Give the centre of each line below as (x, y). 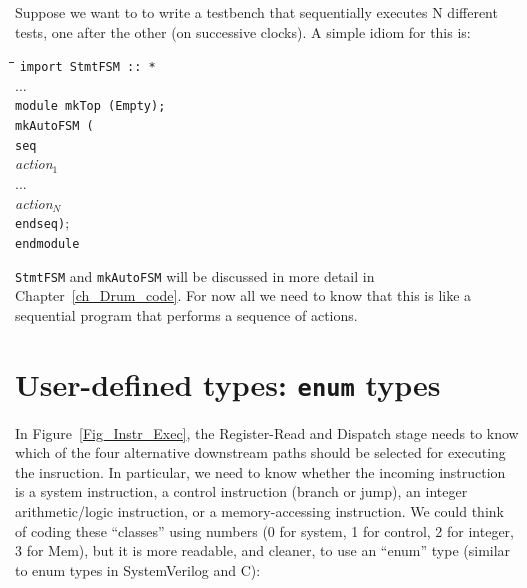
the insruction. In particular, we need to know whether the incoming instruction (260, 471)
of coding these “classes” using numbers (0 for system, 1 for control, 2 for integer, (264, 530)
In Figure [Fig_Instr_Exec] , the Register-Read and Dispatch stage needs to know (267, 432)
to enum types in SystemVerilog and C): (138, 569)
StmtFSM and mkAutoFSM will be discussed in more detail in (195, 275)
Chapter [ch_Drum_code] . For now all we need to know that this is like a (243, 295)
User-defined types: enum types (228, 383)
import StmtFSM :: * (87, 67)
